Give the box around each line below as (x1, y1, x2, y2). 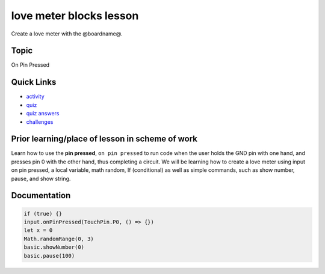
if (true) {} (23, 210, 63, 217)
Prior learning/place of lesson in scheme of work (11, 134, 198, 144)
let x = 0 (23, 227, 53, 234)
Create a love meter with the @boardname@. (11, 30, 123, 37)
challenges (26, 118, 54, 126)
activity (26, 93, 45, 100)
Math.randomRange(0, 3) (23, 235, 94, 242)
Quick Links (11, 77, 57, 87)
